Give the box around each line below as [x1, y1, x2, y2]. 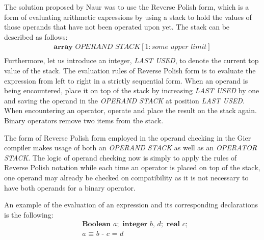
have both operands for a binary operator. [4, 182, 136, 193]
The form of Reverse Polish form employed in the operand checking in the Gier [4, 132, 251, 143]
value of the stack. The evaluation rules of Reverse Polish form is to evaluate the [4, 65, 256, 76]
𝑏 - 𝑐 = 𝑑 [96, 230, 124, 238]
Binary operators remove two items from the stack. [4, 115, 164, 125]
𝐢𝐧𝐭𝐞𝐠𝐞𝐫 [122, 221, 148, 228]
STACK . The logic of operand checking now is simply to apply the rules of [4, 152, 237, 163]
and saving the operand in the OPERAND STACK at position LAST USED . [4, 95, 245, 105]
